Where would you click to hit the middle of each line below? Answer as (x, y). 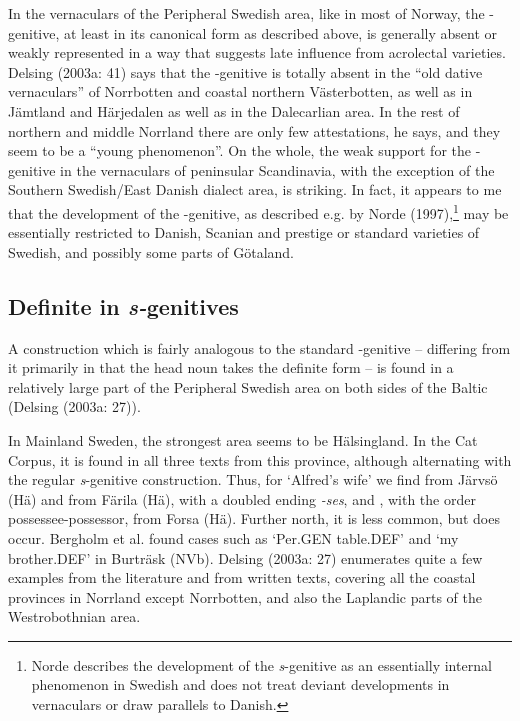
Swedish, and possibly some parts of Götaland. (151, 251)
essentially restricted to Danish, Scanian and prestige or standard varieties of (244, 232)
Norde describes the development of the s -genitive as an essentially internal (261, 664)
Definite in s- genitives (123, 305)
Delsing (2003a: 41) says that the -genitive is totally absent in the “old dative (245, 71)
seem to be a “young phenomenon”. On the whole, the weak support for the (239, 150)
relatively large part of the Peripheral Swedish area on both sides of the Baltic (248, 386)
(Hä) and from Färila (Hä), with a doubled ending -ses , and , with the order (242, 498)
